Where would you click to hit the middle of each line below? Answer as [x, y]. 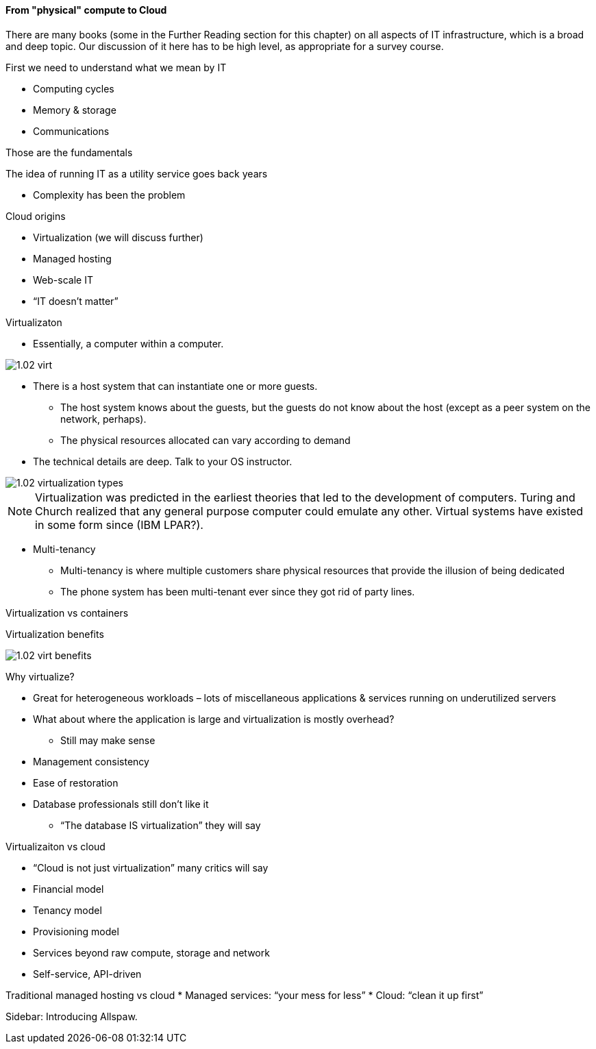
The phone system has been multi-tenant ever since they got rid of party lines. [238, 591]
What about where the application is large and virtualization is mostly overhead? [214, 719]
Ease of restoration [76, 782]
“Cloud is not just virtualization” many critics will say [151, 867]
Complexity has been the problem [109, 195]
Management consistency [91, 761]
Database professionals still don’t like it [121, 804]
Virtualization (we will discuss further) [118, 237]
